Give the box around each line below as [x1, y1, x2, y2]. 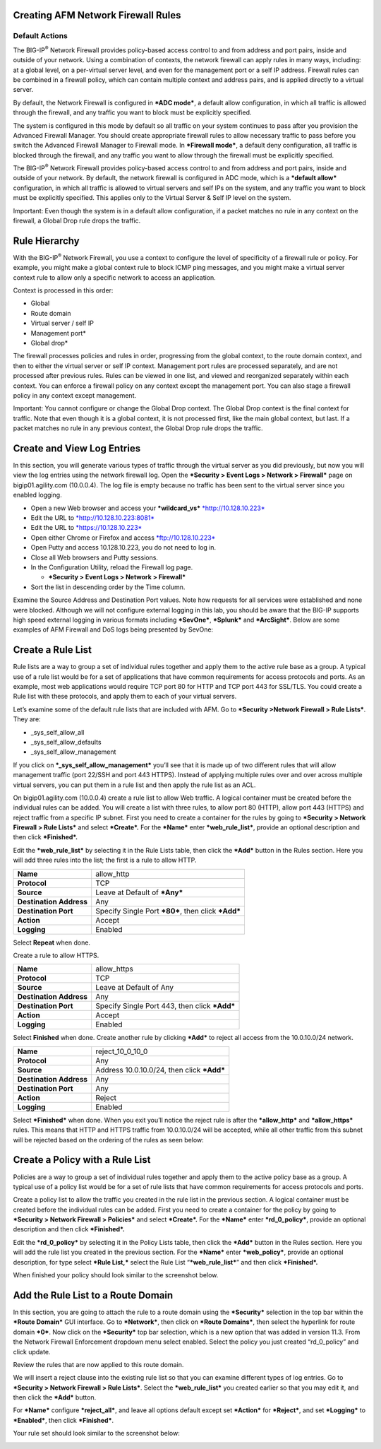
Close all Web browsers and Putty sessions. [30, 553, 159, 562]
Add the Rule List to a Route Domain [13, 1289, 174, 1301]
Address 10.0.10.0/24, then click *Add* [95, 1065, 226, 1075]
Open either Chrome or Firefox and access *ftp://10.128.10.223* [30, 533, 216, 542]
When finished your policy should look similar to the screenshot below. [13, 1271, 219, 1279]
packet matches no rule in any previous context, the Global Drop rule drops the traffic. [13, 424, 264, 432]
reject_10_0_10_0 [95, 1046, 148, 1056]
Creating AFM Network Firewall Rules [13, 9, 181, 21]
